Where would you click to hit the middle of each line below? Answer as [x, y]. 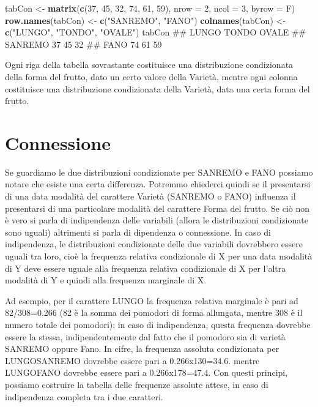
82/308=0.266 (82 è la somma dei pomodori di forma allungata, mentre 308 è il [154, 312]
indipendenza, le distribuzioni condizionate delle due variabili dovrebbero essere [154, 244]
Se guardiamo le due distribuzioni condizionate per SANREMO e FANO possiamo [159, 172]
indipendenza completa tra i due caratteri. [84, 396]
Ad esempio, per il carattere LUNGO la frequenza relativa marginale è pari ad [152, 300]
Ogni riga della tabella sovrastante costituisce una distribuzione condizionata [149, 65]
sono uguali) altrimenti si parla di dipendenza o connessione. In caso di [138, 232]
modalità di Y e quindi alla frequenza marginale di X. [106, 280]
